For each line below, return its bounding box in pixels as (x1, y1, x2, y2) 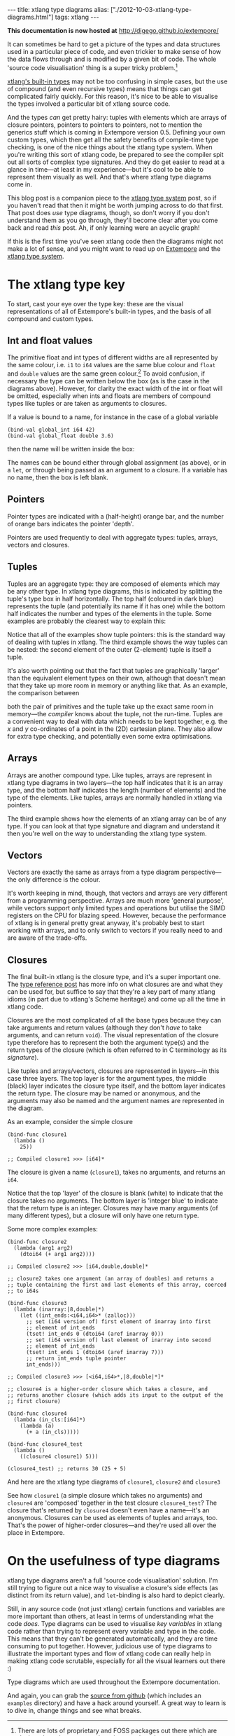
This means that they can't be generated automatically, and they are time (7, 1634, 218, 1643)
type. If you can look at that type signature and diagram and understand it (7, 821, 220, 830)
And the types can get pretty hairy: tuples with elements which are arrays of (7, 113, 227, 121)
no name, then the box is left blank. (7, 473, 108, 481)
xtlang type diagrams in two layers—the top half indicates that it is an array (7, 778, 224, 786)
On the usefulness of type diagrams (7, 1553, 220, 1569)
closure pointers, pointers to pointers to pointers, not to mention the (7, 121, 203, 129)
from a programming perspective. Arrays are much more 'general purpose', (7, 896, 225, 905)
